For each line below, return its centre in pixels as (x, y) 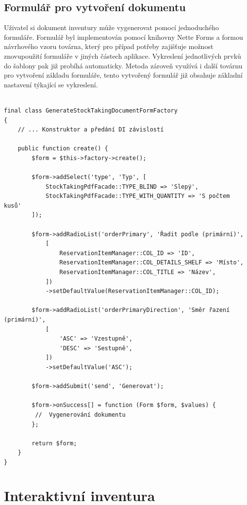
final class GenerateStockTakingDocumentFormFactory (91, 110)
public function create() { (63, 149)
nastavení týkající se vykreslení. (51, 84)
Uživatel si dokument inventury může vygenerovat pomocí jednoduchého (112, 27)
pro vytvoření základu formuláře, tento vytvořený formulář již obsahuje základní (123, 75)
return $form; (54, 443)
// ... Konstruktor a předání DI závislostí (91, 130)
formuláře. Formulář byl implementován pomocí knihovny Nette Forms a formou (123, 37)
